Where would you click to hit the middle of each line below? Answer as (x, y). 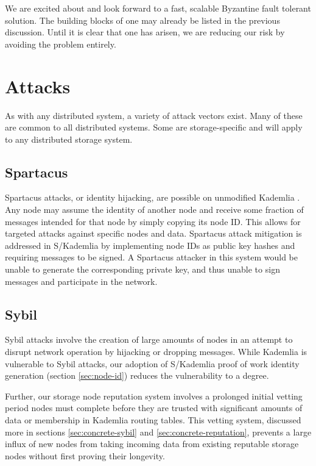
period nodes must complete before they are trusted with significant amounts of (154, 408)
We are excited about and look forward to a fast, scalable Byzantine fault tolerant (158, 8)
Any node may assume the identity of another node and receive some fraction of (154, 210)
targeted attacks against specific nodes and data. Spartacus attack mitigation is (153, 233)
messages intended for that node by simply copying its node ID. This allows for (153, 221)
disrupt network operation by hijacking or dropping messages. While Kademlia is (156, 352)
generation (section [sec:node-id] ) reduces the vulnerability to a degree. (137, 375)
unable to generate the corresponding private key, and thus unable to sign (142, 269)
